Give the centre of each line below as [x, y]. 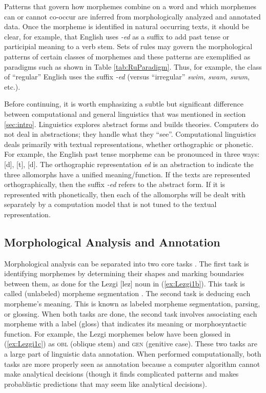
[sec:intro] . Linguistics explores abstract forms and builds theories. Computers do [131, 124]
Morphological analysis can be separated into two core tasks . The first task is [127, 263]
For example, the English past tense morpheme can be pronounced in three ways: [132, 154]
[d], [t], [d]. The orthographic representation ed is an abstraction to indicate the [129, 164]
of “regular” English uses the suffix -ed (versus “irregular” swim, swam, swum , [127, 77]
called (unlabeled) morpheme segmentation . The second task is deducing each [127, 293]
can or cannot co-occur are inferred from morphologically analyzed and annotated [132, 16]
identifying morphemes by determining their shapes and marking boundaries [124, 273]
